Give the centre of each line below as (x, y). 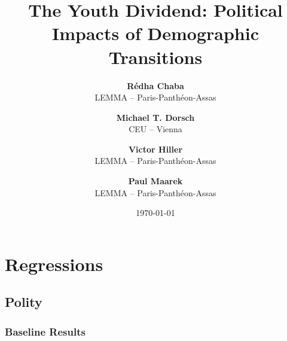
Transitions (155, 57)
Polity (24, 302)
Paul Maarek (155, 181)
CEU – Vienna (155, 129)
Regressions (54, 264)
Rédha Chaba (155, 85)
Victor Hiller (155, 149)
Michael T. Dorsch (155, 117)
